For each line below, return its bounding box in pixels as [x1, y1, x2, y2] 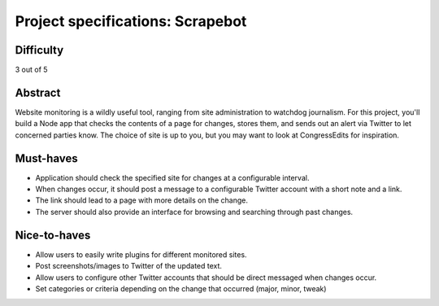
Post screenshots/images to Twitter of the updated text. [35, 261, 223, 271]
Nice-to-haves [15, 228, 91, 242]
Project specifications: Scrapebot [15, 12, 247, 30]
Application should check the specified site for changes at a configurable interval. [35, 173, 310, 182]
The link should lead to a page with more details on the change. [35, 195, 248, 205]
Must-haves [15, 151, 78, 165]
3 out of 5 [15, 65, 48, 75]
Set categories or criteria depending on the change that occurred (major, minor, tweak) [35, 283, 327, 293]
